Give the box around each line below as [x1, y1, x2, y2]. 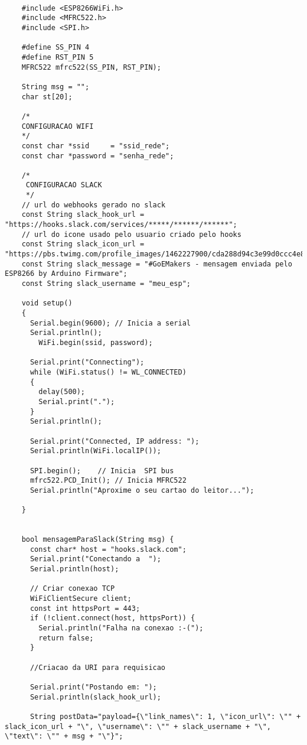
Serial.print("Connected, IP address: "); [30, 437, 200, 445]
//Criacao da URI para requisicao [30, 663, 166, 672]
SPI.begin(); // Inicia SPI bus [30, 466, 174, 475]
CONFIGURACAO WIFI [21, 122, 94, 131]
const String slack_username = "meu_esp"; [21, 279, 191, 288]
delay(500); [38, 388, 86, 396]
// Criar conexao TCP [30, 584, 115, 593]
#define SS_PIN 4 [21, 43, 90, 52]
